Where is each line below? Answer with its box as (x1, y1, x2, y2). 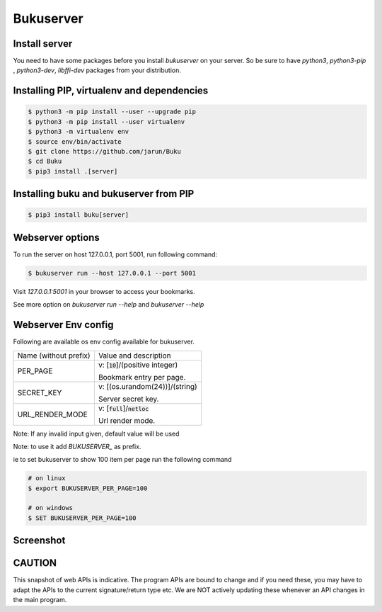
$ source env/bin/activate (28, 137, 122, 145)
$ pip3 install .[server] (28, 167, 118, 175)
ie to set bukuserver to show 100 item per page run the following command (13, 455, 232, 464)
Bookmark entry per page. (98, 372, 186, 382)
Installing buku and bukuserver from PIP (13, 188, 195, 200)
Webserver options (13, 231, 100, 244)
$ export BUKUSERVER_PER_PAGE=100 (28, 484, 148, 492)
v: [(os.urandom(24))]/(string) (98, 381, 197, 391)
